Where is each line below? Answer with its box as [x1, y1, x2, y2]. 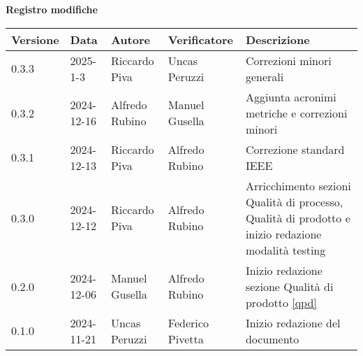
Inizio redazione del [245, 314, 341, 331]
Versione [11, 31, 59, 48]
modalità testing [245, 241, 326, 258]
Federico [168, 314, 209, 331]
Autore [110, 31, 150, 48]
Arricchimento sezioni [245, 177, 351, 194]
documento [245, 330, 299, 347]
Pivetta [168, 330, 204, 347]
